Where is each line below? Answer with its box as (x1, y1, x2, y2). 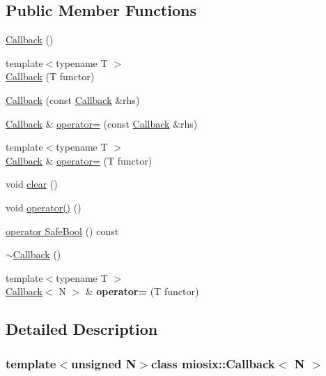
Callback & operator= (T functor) (6, 153, 153, 167)
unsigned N (70, 354, 137, 372)
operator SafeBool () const (6, 223, 119, 238)
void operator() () (6, 200, 81, 214)
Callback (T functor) (6, 69, 95, 84)
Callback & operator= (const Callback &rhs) (6, 116, 198, 130)
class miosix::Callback (151, 354, 275, 372)
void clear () (6, 176, 58, 191)
